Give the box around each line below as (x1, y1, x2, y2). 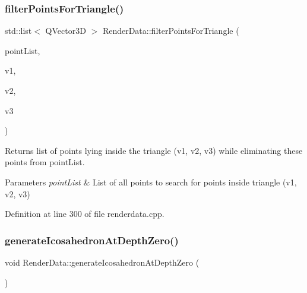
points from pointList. (5, 156, 85, 168)
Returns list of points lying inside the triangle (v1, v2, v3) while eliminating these (5, 144, 303, 156)
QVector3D (45, 24, 86, 37)
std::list (5, 24, 32, 37)
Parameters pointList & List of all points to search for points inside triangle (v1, (5, 175, 297, 188)
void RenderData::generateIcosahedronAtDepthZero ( (5, 256, 200, 268)
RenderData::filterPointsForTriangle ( (102, 24, 239, 37)
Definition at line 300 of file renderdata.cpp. (5, 207, 164, 220)
